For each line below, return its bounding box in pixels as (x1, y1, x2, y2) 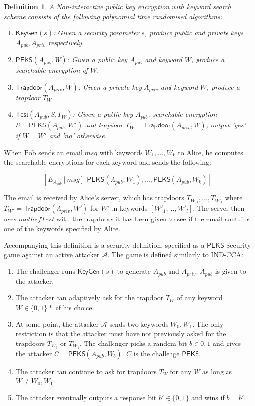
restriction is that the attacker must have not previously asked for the (15, 328, 226, 339)
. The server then (193, 203, 245, 213)
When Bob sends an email (4, 147, 83, 157)
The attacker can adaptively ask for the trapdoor (15, 292, 164, 303)
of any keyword (176, 292, 223, 303)
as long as (202, 366, 232, 376)
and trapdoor (85, 120, 123, 130)
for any (170, 366, 192, 376)
